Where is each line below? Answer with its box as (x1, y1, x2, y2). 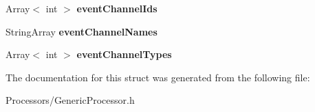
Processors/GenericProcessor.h (6, 93, 135, 107)
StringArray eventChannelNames (6, 24, 157, 38)
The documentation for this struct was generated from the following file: (6, 70, 310, 84)
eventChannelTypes (76, 47, 172, 61)
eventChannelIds (76, 1, 157, 15)
